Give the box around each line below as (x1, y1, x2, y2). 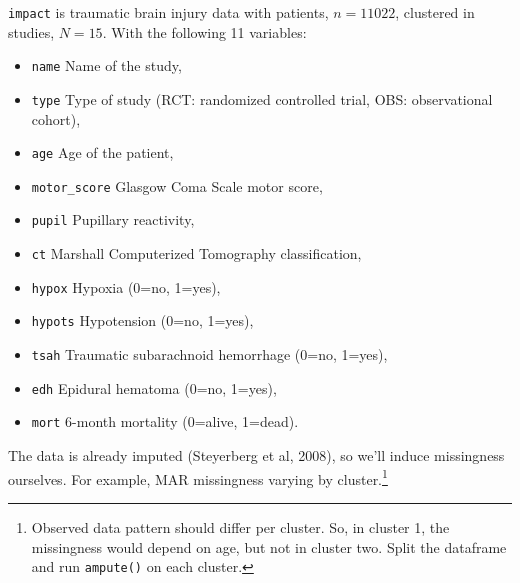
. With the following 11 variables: (102, 21, 307, 42)
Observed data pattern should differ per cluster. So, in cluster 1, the (31, 516, 450, 537)
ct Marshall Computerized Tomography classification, (31, 243, 362, 264)
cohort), (31, 108, 81, 129)
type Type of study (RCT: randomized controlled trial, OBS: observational (31, 88, 493, 109)
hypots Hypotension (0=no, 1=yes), (31, 310, 254, 331)
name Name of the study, (31, 55, 182, 76)
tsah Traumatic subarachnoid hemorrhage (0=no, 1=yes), (31, 344, 388, 365)
